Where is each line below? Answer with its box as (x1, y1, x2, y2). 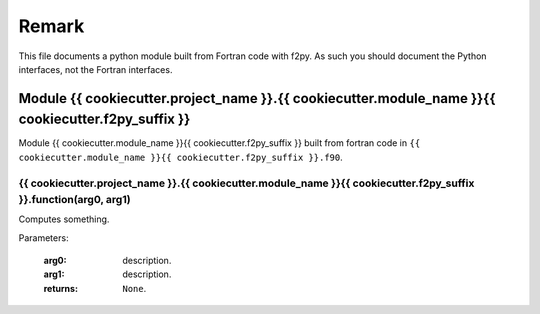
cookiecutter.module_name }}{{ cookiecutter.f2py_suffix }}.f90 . (18, 151, 344, 163)
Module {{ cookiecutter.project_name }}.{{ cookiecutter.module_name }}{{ (18, 90, 496, 107)
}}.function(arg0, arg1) (18, 192, 131, 206)
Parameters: (18, 231, 69, 244)
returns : (43, 282, 79, 294)
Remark (18, 15, 85, 37)
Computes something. (18, 213, 110, 225)
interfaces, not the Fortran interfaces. (18, 63, 173, 75)
